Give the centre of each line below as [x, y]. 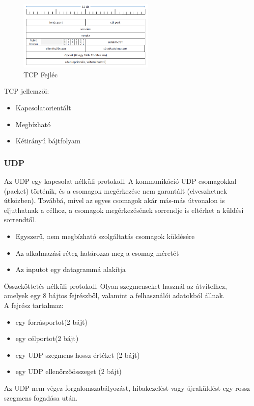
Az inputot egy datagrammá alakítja [71, 269]
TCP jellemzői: [27, 91]
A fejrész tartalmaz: [34, 305]
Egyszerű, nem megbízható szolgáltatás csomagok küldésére [105, 236]
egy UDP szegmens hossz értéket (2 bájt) [78, 355]
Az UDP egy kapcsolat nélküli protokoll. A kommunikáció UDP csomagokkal [120, 181]
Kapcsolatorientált [43, 108]
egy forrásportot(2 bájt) [51, 321]
